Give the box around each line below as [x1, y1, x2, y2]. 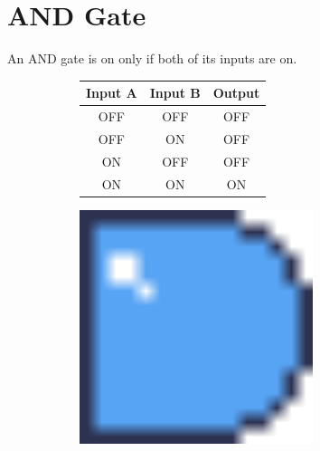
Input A [86, 83, 137, 102]
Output [212, 83, 260, 102]
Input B [149, 83, 201, 102]
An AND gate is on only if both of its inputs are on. [7, 49, 297, 68]
